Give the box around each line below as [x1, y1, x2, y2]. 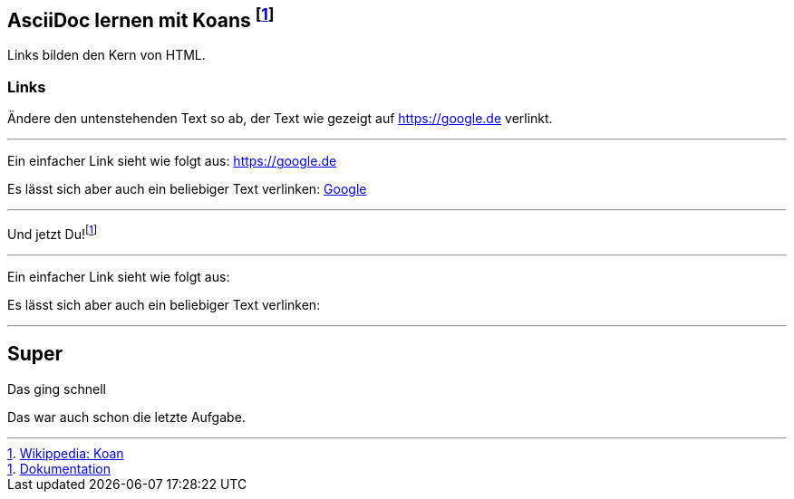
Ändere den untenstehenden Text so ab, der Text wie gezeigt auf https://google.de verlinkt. [7, 110, 553, 127]
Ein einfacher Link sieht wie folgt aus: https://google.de [7, 153, 337, 169]
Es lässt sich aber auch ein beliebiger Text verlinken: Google [7, 181, 367, 197]
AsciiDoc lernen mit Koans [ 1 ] [7, 5, 275, 32]
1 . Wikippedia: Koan [7, 445, 124, 461]
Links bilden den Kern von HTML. [7, 47, 206, 63]
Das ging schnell [7, 380, 106, 397]
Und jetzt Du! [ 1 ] [7, 224, 98, 242]
